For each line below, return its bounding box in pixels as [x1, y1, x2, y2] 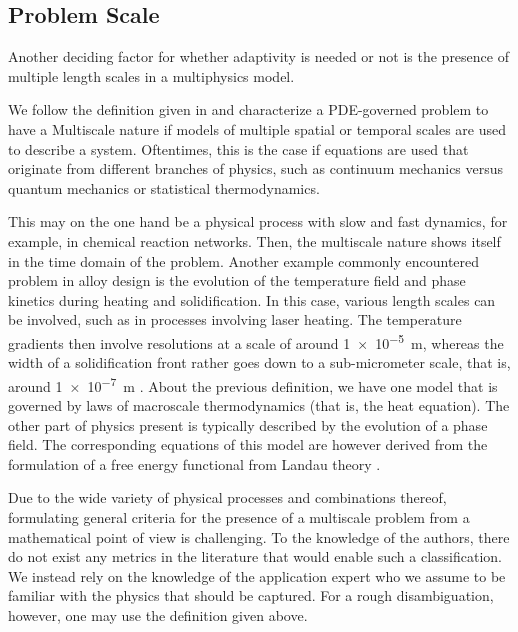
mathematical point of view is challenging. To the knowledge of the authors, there [8, 526, 510, 547]
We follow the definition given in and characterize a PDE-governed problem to [8, 99, 489, 120]
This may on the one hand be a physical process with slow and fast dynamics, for [8, 211, 508, 232]
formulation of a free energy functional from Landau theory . [8, 453, 381, 474]
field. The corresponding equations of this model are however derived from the [8, 434, 488, 455]
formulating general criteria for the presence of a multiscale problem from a [8, 506, 470, 527]
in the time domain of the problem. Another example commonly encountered [8, 250, 480, 271]
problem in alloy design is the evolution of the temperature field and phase [8, 270, 466, 291]
